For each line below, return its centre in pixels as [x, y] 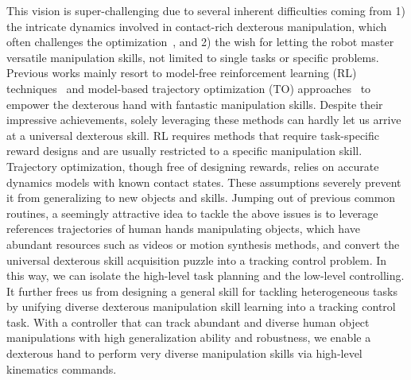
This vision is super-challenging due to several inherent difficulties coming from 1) [206, 10]
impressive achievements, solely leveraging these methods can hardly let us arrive [204, 120]
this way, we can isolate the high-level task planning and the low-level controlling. [205, 275]
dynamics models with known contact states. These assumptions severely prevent [204, 182]
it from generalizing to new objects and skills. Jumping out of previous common [201, 198]
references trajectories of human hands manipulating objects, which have [183, 229]
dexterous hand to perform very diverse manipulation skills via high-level [184, 353]
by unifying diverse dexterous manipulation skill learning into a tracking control [201, 306]
